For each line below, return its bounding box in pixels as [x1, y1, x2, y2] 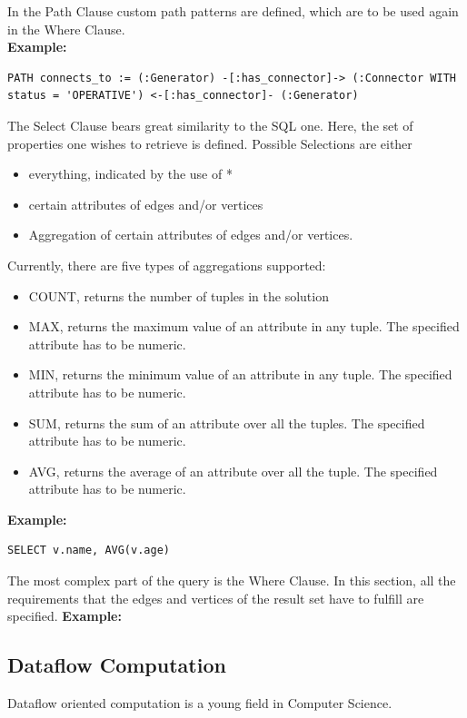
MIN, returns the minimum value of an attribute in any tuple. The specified [28, 365, 452, 384]
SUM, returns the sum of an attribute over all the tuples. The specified [28, 413, 425, 432]
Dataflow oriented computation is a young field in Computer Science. [7, 693, 392, 713]
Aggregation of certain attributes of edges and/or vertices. [28, 225, 353, 244]
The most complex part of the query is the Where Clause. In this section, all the [7, 571, 456, 590]
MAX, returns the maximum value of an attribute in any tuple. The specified [28, 317, 460, 336]
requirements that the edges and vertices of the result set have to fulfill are [7, 588, 424, 607]
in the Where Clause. [7, 19, 125, 38]
